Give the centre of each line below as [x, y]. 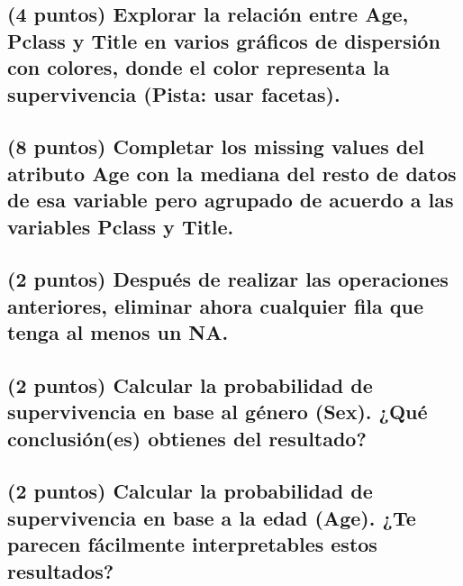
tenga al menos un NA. [118, 332]
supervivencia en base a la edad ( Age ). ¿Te [212, 517]
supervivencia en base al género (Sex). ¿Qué [218, 412]
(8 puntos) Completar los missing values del [216, 146]
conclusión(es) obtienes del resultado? [187, 438]
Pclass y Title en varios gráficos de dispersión [224, 40]
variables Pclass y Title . [121, 226]
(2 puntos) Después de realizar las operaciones [228, 279]
